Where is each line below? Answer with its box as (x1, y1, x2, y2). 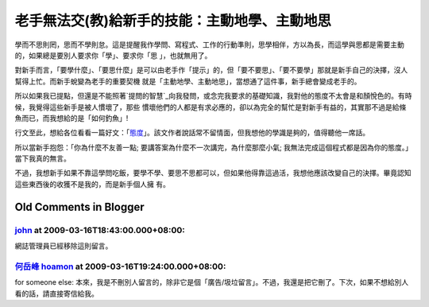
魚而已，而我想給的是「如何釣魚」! (14, 113, 129, 122)
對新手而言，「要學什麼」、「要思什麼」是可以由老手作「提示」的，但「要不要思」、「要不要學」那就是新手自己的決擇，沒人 (14, 65, 408, 75)
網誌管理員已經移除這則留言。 (14, 241, 113, 251)
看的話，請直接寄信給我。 (14, 289, 99, 298)
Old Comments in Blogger (14, 200, 145, 214)
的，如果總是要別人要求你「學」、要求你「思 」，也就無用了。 (14, 50, 212, 60)
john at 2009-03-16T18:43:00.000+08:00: (14, 224, 186, 235)
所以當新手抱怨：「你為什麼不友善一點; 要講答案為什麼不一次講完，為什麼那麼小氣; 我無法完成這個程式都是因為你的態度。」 (14, 142, 409, 152)
